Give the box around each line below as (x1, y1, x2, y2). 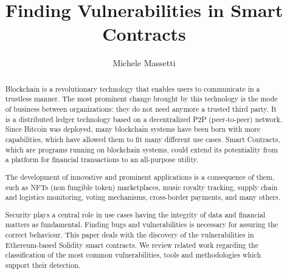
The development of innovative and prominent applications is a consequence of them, (5, 171, 275, 182)
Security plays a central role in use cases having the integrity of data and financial (5, 209, 266, 219)
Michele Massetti (112, 57, 176, 69)
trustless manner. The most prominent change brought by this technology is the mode (5, 94, 278, 104)
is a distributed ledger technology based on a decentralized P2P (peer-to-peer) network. (5, 114, 283, 124)
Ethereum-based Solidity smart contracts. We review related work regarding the (5, 239, 258, 250)
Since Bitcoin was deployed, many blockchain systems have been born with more (5, 124, 261, 134)
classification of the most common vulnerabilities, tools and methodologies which (5, 250, 261, 260)
